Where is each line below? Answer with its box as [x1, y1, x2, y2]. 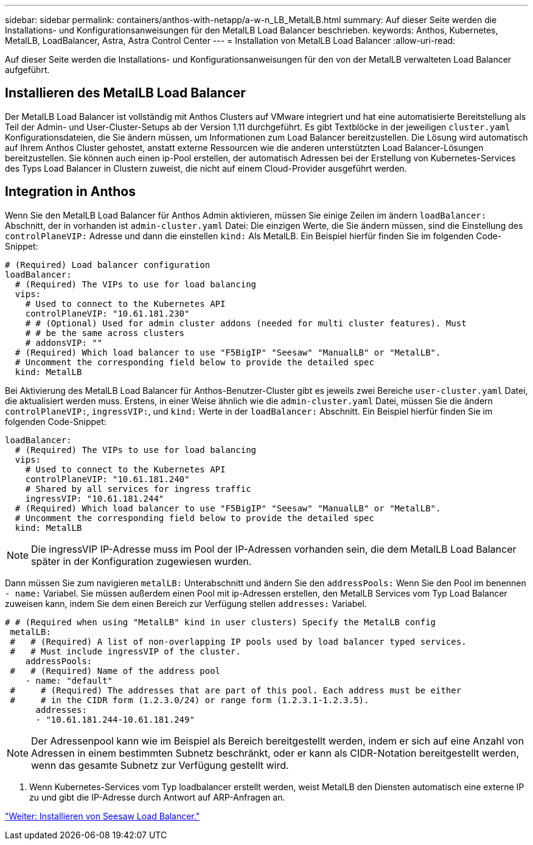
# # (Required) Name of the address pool [10, 665, 221, 676]
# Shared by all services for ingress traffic [25, 483, 251, 494]
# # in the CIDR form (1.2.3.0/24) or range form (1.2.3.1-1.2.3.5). [10, 695, 369, 705]
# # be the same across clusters [25, 328, 185, 338]
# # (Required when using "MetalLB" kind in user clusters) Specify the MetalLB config [5, 617, 436, 627]
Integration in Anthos [5, 184, 136, 200]
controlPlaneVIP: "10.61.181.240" [25, 474, 190, 484]
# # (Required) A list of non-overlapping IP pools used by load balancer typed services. [10, 636, 467, 647]
